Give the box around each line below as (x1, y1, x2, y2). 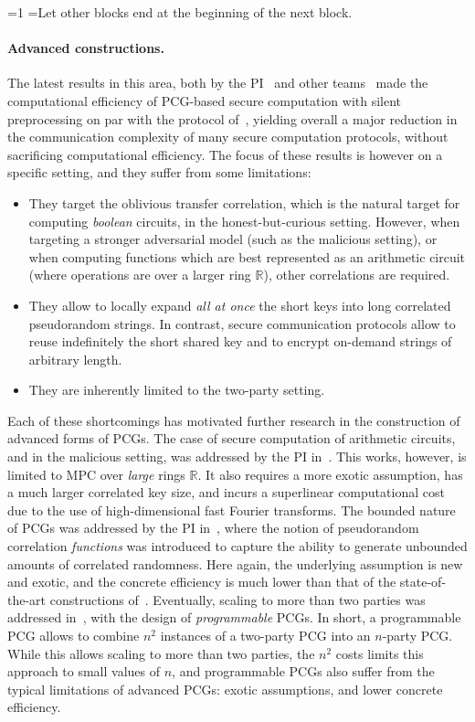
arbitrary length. (28, 349, 122, 368)
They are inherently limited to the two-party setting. (28, 380, 325, 399)
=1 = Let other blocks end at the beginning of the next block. (7, 3, 353, 21)
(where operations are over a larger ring (28, 265, 251, 284)
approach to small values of (7, 662, 161, 681)
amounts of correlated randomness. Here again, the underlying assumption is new (7, 554, 463, 573)
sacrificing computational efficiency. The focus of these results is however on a (7, 144, 443, 164)
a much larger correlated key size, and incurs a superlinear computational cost (7, 483, 445, 502)
